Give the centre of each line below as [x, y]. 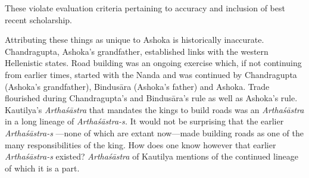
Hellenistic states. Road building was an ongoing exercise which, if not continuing [153, 63]
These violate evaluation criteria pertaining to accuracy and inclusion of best [145, 8]
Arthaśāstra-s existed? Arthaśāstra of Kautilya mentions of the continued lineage [152, 156]
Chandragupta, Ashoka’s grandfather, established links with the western [137, 51]
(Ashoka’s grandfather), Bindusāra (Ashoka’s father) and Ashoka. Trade [137, 86]
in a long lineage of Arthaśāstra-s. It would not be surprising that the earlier [144, 121]
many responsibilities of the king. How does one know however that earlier [141, 144]
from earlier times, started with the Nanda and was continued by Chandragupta [151, 74]
